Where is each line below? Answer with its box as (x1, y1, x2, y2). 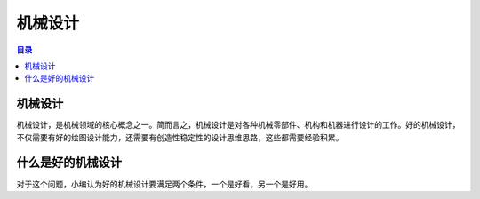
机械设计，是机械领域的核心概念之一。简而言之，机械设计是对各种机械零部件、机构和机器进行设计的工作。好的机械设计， (16, 120, 460, 131)
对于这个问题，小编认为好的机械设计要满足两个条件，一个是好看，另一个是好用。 (16, 179, 313, 189)
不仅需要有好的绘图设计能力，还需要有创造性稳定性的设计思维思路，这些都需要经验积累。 (16, 131, 344, 142)
